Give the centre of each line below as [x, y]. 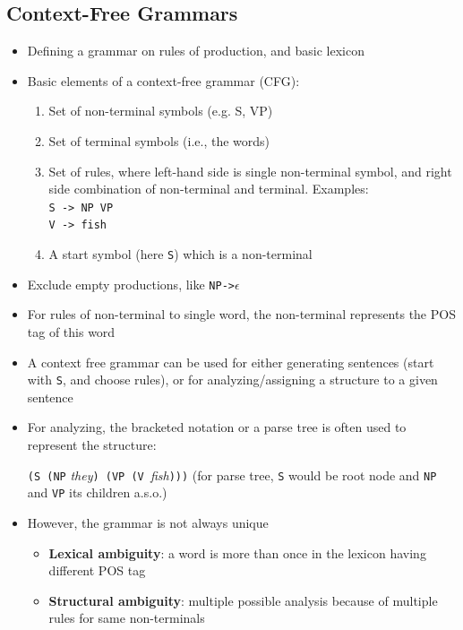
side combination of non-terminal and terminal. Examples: [209, 189]
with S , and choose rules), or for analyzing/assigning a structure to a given [232, 380]
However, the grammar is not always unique [148, 522]
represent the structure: [92, 445]
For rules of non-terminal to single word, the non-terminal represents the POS [241, 314]
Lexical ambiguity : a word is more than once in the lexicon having [237, 552]
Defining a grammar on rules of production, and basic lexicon [196, 51]
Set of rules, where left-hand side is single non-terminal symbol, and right [250, 171]
